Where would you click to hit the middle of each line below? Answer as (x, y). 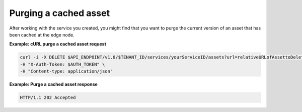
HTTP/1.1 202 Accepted (48, 98)
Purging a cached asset (60, 13)
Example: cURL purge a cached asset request (58, 44)
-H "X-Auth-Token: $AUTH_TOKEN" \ (62, 64)
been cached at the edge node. (42, 34)
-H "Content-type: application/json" (66, 71)
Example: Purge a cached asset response (53, 84)
